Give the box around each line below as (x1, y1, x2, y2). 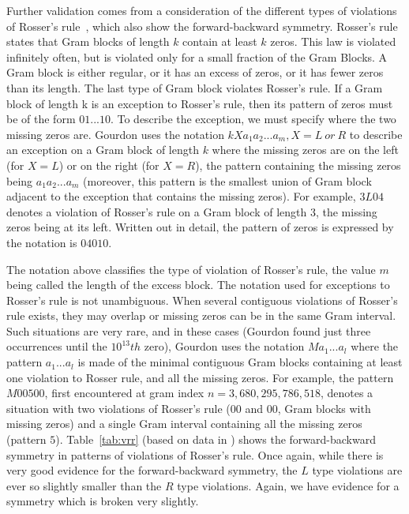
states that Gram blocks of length (6, 33, 170, 50)
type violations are (312, 462, 403, 478)
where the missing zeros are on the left (212, 141, 399, 158)
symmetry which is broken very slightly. (6, 493, 199, 509)
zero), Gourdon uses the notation (144, 338, 305, 355)
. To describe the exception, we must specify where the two (110, 111, 396, 127)
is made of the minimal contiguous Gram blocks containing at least (77, 354, 403, 370)
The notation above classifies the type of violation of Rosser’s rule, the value (6, 261, 376, 277)
